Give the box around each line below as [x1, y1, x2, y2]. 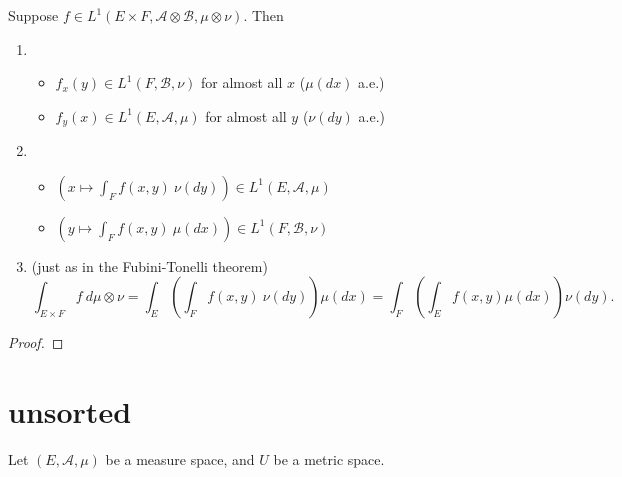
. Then [243, 5, 284, 25]
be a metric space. [273, 449, 385, 470]
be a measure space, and [105, 449, 255, 470]
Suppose [8, 5, 59, 25]
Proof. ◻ [8, 332, 64, 353]
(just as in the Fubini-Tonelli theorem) [31, 255, 268, 276]
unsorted [8, 391, 132, 432]
